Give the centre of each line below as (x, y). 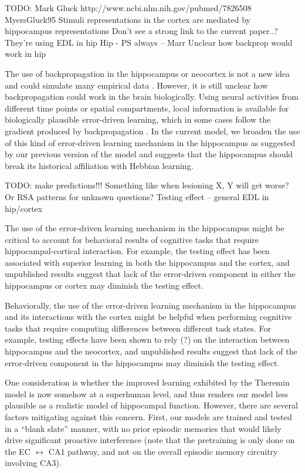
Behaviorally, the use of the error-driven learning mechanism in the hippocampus (150, 305)
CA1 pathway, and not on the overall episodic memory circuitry (163, 451)
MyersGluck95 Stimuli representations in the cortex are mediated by (128, 19)
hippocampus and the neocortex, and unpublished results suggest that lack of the (151, 351)
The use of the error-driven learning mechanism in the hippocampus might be (145, 228)
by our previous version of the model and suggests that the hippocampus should (149, 154)
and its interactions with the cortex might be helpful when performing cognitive (148, 317)
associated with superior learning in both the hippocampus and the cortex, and (147, 262)
